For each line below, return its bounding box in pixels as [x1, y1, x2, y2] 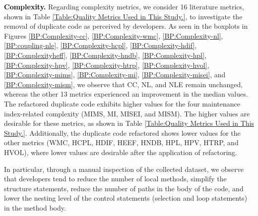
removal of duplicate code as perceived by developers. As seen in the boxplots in [4, 21, 248, 31]
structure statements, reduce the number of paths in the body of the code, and [4, 183, 244, 193]
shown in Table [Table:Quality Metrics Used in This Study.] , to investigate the [4, 11, 243, 21]
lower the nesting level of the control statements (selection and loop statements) [4, 193, 248, 203]
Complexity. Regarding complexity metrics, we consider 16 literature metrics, [4, 1, 244, 11]
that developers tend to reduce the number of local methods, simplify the [4, 173, 227, 184]
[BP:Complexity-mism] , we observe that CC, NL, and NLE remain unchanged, [4, 79, 243, 89]
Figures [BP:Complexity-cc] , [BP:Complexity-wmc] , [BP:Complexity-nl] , [4, 30, 223, 41]
